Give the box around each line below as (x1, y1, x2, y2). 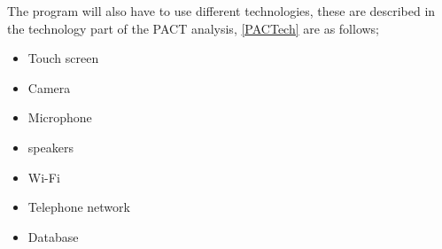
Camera (27, 78, 71, 97)
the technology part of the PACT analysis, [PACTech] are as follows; (7, 19, 380, 37)
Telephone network (27, 198, 130, 216)
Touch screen (27, 49, 99, 67)
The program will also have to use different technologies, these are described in (7, 2, 436, 19)
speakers (27, 137, 74, 156)
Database (27, 227, 79, 245)
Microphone (27, 108, 92, 127)
